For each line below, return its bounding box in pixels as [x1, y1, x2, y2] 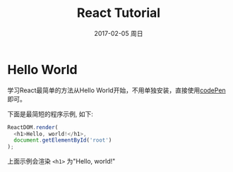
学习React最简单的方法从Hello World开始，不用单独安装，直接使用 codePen [7, 86, 226, 94]
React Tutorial [76, 5, 161, 21]
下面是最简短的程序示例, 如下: [7, 109, 94, 118]
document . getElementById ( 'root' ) [13, 137, 112, 144]
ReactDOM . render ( [7, 123, 59, 131]
